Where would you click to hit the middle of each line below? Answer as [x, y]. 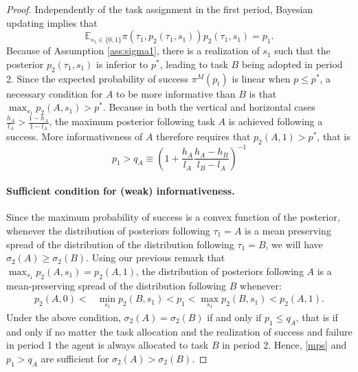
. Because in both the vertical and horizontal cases [209, 107]
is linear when [261, 78]
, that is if [317, 317]
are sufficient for [75, 358]
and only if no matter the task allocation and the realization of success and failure [179, 331]
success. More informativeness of [75, 136]
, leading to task [194, 64]
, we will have [294, 244]
